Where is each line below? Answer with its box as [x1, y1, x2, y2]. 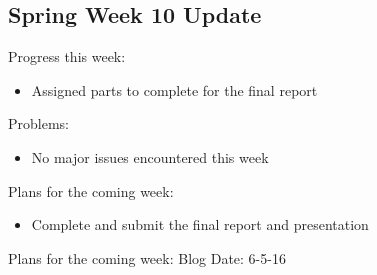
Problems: [8, 113, 69, 134]
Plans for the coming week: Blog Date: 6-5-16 [8, 247, 286, 268]
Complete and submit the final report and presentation [31, 214, 369, 235]
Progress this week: [8, 46, 126, 67]
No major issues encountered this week [31, 146, 269, 167]
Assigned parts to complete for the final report [31, 79, 318, 100]
